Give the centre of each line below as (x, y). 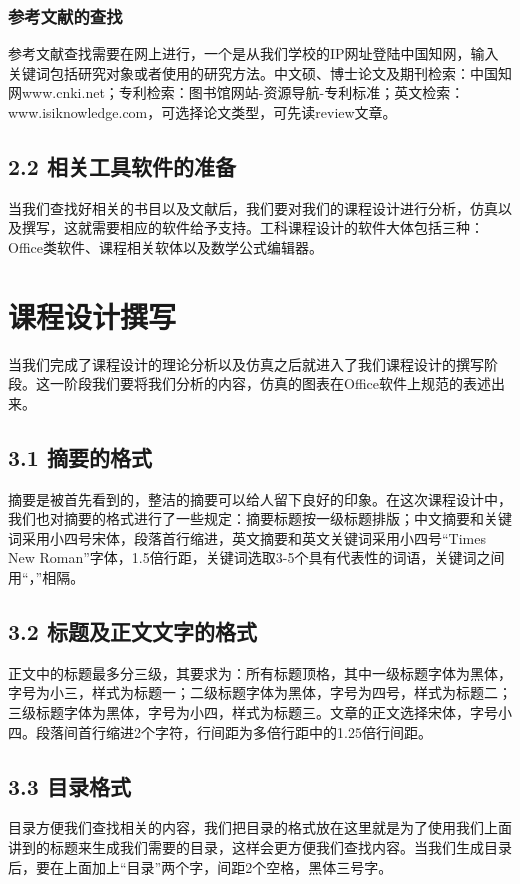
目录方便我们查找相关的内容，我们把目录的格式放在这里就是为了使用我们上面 (260, 827)
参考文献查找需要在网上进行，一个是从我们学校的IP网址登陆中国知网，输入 (253, 53)
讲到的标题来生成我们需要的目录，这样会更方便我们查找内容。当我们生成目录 (260, 847)
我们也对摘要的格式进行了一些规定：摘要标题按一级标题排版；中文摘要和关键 (260, 518)
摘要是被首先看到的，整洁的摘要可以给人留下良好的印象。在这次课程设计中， (260, 498)
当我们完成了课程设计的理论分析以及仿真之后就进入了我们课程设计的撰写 (246, 363)
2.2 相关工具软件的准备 (122, 165)
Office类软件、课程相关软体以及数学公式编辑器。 (165, 246)
